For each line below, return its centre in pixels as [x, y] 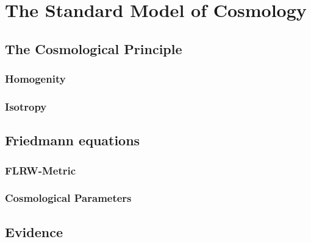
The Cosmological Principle [94, 48]
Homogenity [35, 79]
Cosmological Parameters [68, 198]
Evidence [34, 231]
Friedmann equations [73, 140]
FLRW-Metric [41, 170]
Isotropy [26, 106]
